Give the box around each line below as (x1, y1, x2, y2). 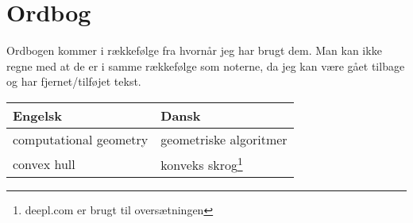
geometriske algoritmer (160, 129, 288, 148)
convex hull (13, 154, 75, 173)
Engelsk (13, 106, 63, 125)
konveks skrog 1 (160, 152, 243, 175)
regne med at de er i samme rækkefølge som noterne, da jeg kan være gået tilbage (6, 57, 405, 74)
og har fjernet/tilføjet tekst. (6, 73, 141, 90)
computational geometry (13, 129, 149, 148)
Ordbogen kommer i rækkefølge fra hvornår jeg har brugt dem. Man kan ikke (6, 42, 382, 59)
